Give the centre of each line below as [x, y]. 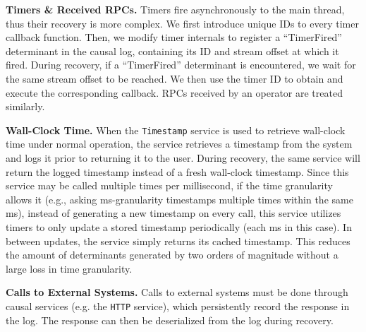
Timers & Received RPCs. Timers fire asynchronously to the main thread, [175, 9]
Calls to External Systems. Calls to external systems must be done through [177, 292]
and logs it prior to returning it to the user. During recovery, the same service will [183, 158]
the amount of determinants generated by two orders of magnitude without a [172, 255]
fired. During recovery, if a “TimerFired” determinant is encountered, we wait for [181, 65]
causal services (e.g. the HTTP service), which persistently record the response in [178, 306]
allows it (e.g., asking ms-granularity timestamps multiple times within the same [179, 199]
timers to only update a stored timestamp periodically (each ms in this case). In [179, 226]
